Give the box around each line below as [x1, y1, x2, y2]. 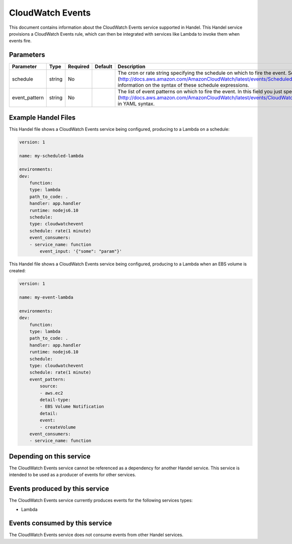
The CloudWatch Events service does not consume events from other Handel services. [9, 532, 183, 538]
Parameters [9, 51, 45, 59]
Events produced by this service [9, 484, 109, 493]
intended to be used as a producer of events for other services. [9, 472, 136, 478]
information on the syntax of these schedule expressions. [117, 82, 250, 89]
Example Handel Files [9, 113, 76, 121]
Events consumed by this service [9, 519, 112, 527]
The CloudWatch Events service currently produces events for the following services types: [9, 498, 193, 504]
